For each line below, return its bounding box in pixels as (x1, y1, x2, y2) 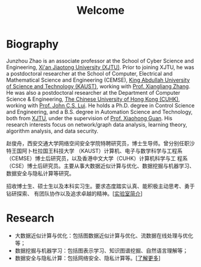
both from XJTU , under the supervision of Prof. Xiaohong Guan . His (6, 115, 172, 122)
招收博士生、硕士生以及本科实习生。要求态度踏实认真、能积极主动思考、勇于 (6, 182, 195, 190)
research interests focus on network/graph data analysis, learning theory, (6, 121, 187, 128)
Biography (6, 37, 59, 51)
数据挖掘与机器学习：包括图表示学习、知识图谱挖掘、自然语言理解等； (14, 247, 188, 254)
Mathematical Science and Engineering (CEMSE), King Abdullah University (6, 76, 190, 83)
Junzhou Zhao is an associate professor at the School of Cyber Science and (6, 57, 194, 64)
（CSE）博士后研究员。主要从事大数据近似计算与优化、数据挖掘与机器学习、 (6, 162, 195, 169)
